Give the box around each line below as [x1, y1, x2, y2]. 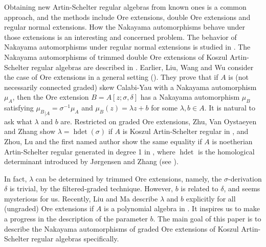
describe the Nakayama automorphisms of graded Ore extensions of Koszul [4, 223, 239, 234]
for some [151, 102, 178, 113]
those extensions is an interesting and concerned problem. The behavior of [4, 31, 237, 42]
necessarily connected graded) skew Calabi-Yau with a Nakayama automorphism [4, 81, 257, 92]
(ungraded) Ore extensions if [4, 203, 94, 214]
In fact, [4, 173, 27, 184]
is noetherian [212, 136, 253, 146]
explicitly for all [186, 193, 236, 204]
